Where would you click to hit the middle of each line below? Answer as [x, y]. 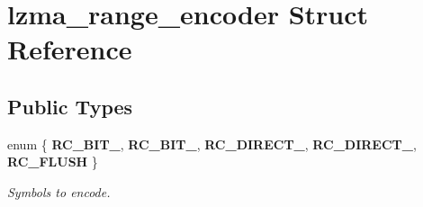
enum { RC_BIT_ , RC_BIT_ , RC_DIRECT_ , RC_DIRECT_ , [212, 144]
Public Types [70, 106]
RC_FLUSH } [53, 162]
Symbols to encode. [59, 191]
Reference [70, 49]
